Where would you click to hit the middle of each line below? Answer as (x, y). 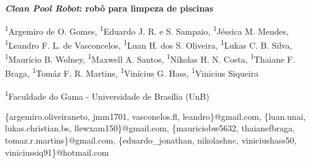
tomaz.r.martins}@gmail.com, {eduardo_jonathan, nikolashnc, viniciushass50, (151, 140)
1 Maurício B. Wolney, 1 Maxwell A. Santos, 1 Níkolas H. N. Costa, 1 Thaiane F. (150, 58)
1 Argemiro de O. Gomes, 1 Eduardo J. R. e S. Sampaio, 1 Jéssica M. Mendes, (147, 30)
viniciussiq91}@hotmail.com (57, 152)
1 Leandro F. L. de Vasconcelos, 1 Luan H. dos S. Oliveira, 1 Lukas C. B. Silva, (149, 44)
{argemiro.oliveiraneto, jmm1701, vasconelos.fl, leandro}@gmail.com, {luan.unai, (155, 116)
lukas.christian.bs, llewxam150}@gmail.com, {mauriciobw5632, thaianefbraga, (150, 128)
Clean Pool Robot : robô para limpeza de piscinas (109, 8)
